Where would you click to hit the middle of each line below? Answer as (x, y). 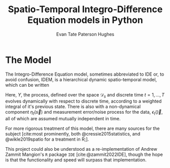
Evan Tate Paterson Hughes (85, 34)
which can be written (27, 85)
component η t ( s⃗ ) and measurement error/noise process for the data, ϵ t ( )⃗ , (84, 113)
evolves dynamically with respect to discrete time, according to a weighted (83, 101)
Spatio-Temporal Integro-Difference (85, 9)
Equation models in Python (85, 20)
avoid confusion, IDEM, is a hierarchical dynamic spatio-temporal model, (81, 79)
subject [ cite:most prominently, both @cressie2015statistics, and (73, 134)
